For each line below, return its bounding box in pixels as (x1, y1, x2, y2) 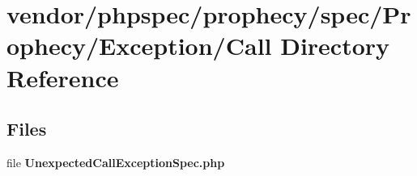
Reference (6, 61, 119, 94)
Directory (280, 29, 390, 62)
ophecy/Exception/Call (6, 29, 272, 62)
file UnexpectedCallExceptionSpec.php (6, 153, 225, 170)
